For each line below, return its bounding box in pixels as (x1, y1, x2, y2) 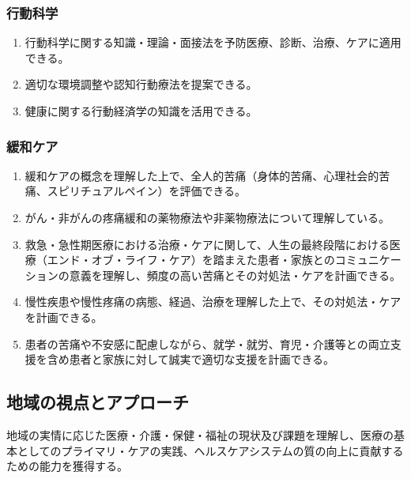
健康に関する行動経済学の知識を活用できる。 (25, 103, 258, 119)
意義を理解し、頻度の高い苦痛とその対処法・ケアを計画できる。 (69, 266, 402, 283)
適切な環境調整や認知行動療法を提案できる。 (25, 76, 258, 92)
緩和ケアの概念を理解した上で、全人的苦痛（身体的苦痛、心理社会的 (25, 167, 379, 183)
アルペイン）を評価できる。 (102, 183, 247, 199)
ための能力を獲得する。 (6, 458, 128, 474)
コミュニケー (334, 251, 402, 268)
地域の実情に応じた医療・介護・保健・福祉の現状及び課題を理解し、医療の (6, 426, 394, 443)
